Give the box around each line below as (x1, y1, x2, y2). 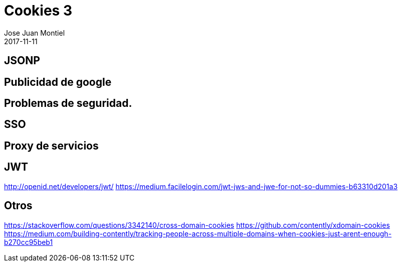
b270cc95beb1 (4, 237, 53, 246)
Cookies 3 (4, 2, 72, 19)
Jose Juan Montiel (4, 28, 65, 37)
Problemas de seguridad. (4, 97, 132, 110)
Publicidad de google (4, 75, 112, 88)
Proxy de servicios (4, 139, 99, 152)
